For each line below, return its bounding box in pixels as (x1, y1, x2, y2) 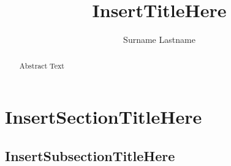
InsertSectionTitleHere (5, 104, 202, 129)
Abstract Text (19, 60, 64, 70)
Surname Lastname (123, 33, 195, 46)
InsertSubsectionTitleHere (5, 146, 175, 165)
